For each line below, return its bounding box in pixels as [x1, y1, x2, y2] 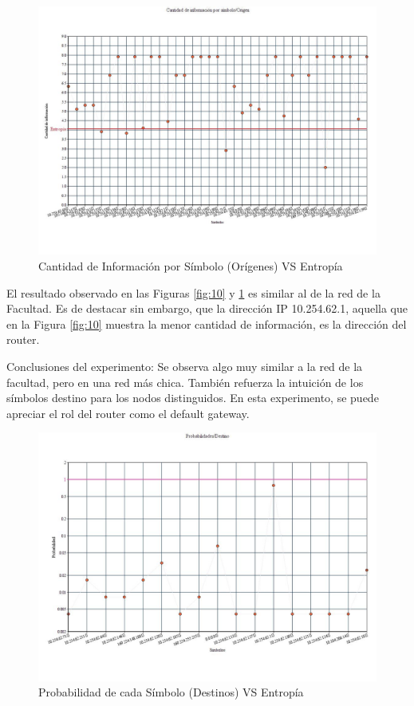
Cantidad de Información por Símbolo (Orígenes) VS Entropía [38, 257, 343, 274]
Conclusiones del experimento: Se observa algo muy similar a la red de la [6, 357, 363, 374]
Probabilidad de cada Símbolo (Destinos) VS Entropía [38, 684, 304, 700]
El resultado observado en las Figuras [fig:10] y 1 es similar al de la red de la [6, 284, 380, 301]
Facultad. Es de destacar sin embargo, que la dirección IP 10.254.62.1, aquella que [6, 300, 408, 317]
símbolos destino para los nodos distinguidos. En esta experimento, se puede [6, 389, 379, 406]
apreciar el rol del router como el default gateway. [6, 404, 250, 421]
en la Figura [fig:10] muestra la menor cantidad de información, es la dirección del [6, 315, 407, 332]
